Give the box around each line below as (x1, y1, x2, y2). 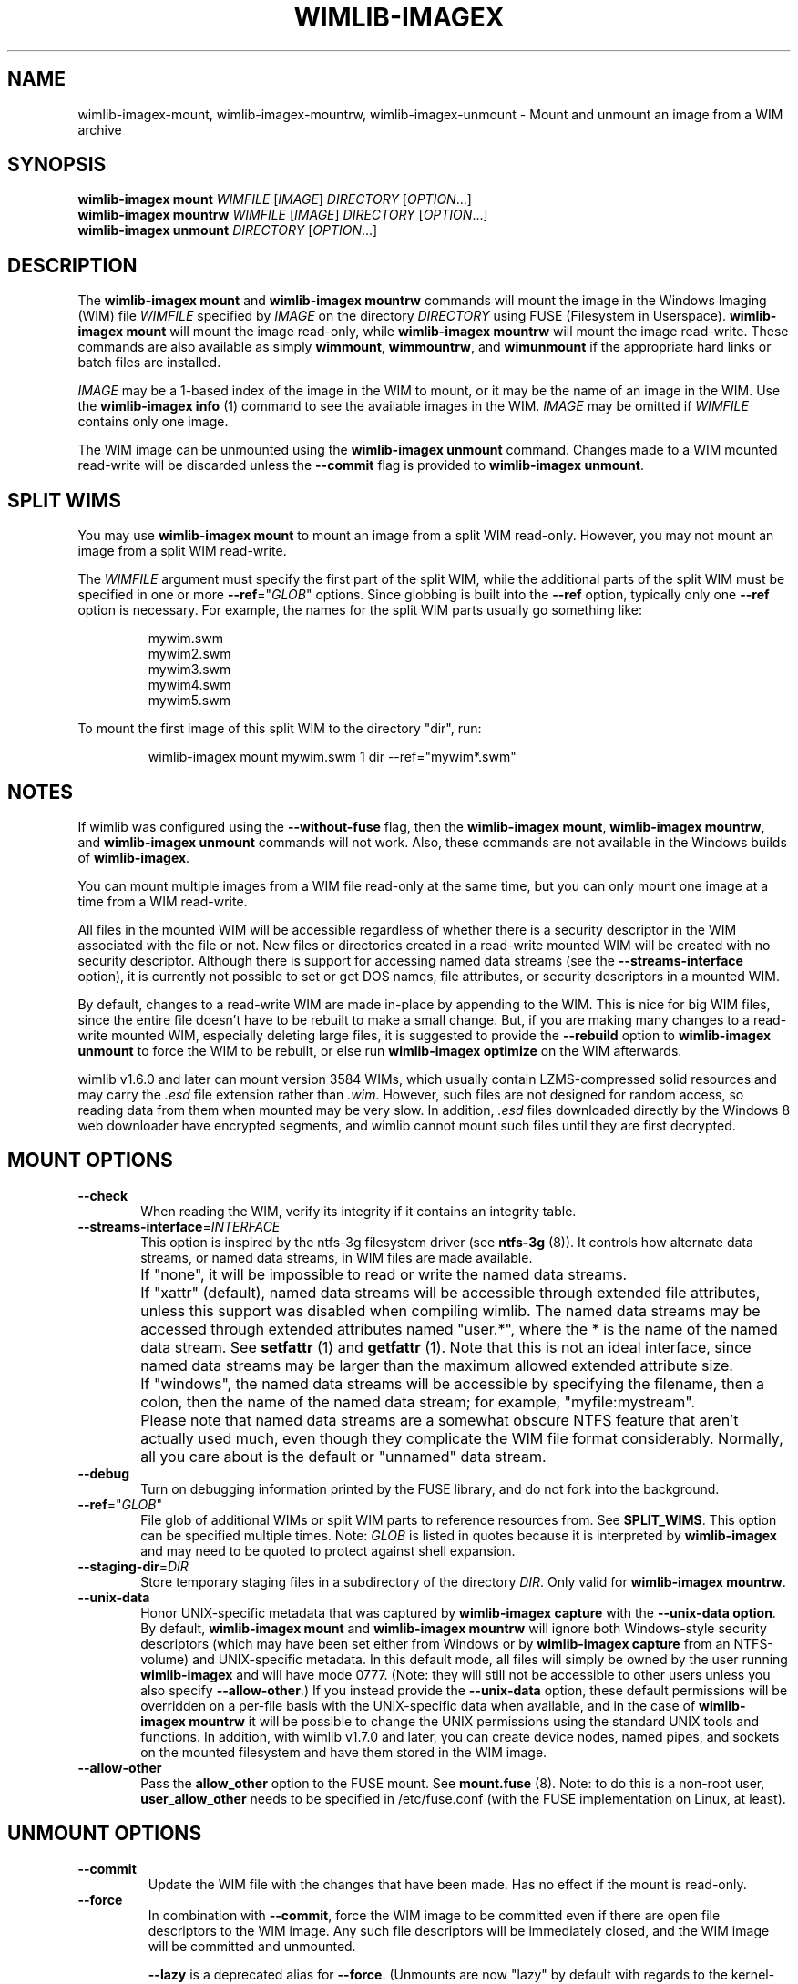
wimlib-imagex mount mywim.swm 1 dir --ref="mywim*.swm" (148, 749, 517, 765)
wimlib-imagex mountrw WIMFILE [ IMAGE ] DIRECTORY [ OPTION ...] (77, 207, 488, 223)
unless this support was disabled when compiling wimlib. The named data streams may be (140, 1301, 761, 1320)
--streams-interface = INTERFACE (77, 1218, 281, 1234)
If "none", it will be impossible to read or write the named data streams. (140, 1264, 628, 1283)
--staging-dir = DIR (77, 1558, 189, 1574)
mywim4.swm (148, 677, 231, 693)
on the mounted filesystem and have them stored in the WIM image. (140, 1744, 547, 1760)
